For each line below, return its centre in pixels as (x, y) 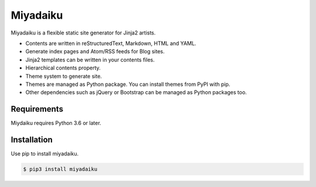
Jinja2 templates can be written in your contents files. (90, 60)
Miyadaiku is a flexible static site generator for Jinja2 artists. (83, 33)
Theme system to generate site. (64, 76)
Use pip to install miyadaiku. (45, 154)
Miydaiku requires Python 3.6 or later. (56, 123)
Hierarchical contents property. (63, 68)
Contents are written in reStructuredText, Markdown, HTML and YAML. (111, 43)
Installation (32, 140)
